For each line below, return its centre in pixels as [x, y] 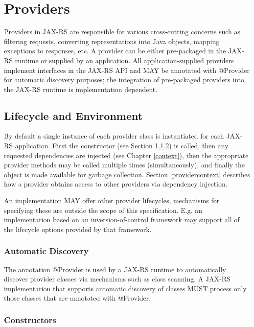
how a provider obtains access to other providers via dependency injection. [116, 184]
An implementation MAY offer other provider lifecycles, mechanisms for [112, 200]
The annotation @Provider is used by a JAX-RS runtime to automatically [115, 269]
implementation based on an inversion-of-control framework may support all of [122, 220]
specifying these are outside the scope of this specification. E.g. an [103, 210]
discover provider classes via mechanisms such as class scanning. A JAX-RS [117, 279]
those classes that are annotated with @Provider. [78, 298]
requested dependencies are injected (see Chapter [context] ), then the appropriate [126, 155]
